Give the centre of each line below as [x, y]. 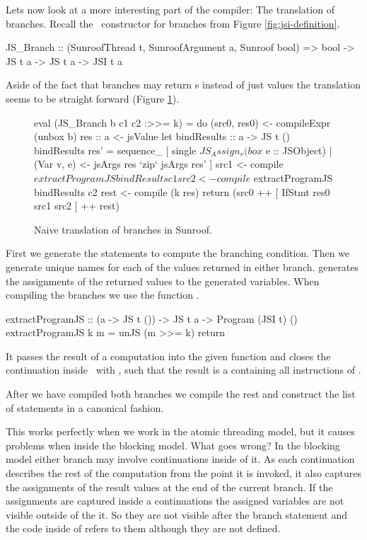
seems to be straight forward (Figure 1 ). [93, 98]
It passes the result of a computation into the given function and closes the [168, 356]
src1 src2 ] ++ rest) [77, 206]
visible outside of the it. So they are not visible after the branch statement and [177, 514]
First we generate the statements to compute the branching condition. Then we [178, 253]
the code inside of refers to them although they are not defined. [143, 528]
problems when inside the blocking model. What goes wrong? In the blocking [173, 445]
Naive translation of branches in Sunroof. [123, 229]
